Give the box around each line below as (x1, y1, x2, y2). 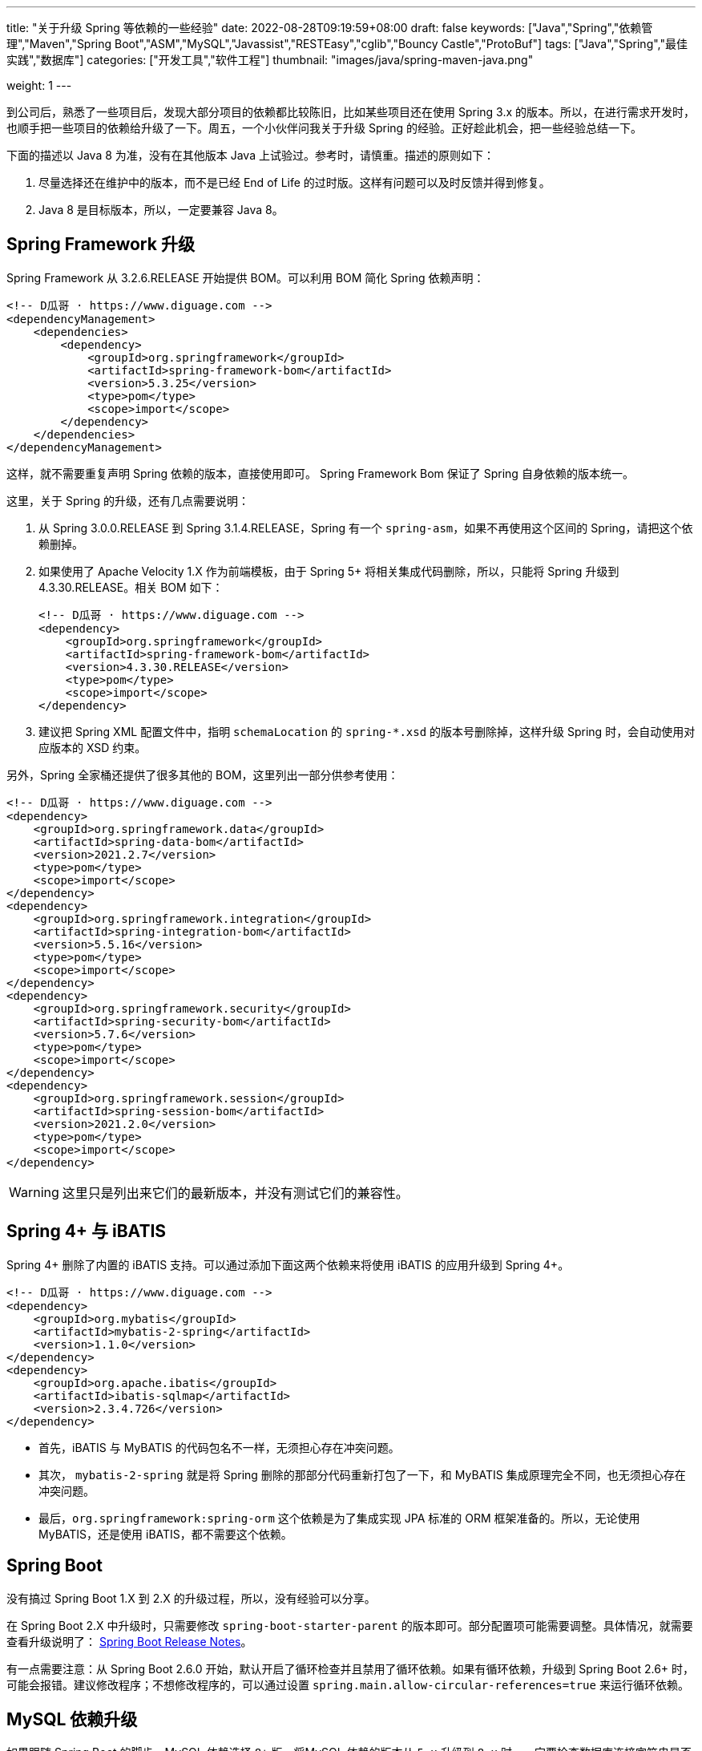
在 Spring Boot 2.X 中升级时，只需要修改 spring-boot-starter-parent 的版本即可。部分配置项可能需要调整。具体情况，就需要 (6, 1618, 693, 1632)
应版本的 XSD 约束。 (38, 740, 147, 754)
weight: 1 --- (6, 79, 72, 92)
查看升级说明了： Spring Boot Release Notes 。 (6, 1634, 252, 1648)
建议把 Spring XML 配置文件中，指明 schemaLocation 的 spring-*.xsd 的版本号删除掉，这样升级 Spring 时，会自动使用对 (38, 724, 696, 738)
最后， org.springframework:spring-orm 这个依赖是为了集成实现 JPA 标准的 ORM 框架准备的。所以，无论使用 (38, 1510, 640, 1525)
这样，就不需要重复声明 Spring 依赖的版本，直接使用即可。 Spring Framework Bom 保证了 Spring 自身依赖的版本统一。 (6, 466, 634, 480)
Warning (9, 1183, 59, 1200)
